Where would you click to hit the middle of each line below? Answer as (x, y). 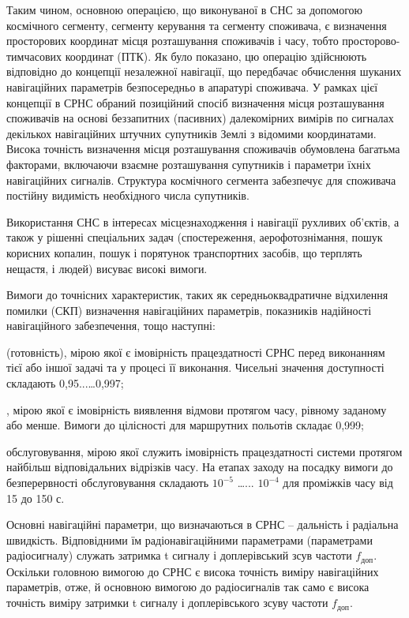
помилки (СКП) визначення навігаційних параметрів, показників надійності (189, 310)
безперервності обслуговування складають (108, 483)
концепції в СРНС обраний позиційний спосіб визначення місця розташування (195, 102)
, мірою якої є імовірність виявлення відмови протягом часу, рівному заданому (197, 409)
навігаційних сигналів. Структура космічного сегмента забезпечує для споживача (201, 180)
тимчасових (34, 56)
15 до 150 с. (36, 498)
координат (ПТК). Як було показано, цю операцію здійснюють (216, 56)
